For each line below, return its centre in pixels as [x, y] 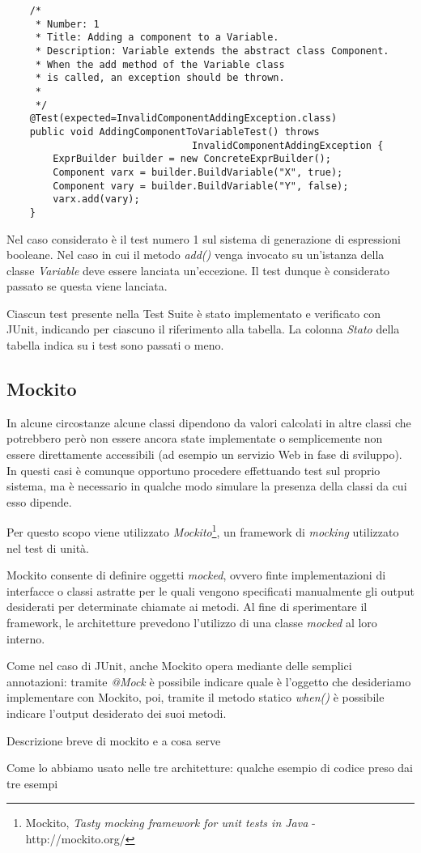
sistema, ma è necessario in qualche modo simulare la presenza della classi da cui [207, 486]
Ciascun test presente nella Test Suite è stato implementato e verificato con [193, 313]
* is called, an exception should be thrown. [160, 78]
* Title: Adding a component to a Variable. [157, 38]
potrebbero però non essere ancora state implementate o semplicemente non [195, 438]
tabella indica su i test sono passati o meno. [115, 345]
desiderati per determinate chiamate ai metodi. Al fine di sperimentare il [187, 607]
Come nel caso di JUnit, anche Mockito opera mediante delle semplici [179, 666]
